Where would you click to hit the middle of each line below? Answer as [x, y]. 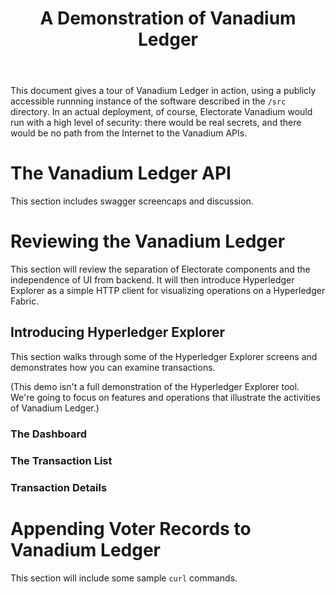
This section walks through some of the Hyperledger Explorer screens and [164, 356]
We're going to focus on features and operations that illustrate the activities [165, 397]
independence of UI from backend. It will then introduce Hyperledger [152, 280]
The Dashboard [48, 434]
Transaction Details [59, 487]
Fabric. [25, 301]
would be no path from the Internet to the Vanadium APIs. [129, 133]
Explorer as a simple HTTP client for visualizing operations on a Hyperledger [168, 291]
